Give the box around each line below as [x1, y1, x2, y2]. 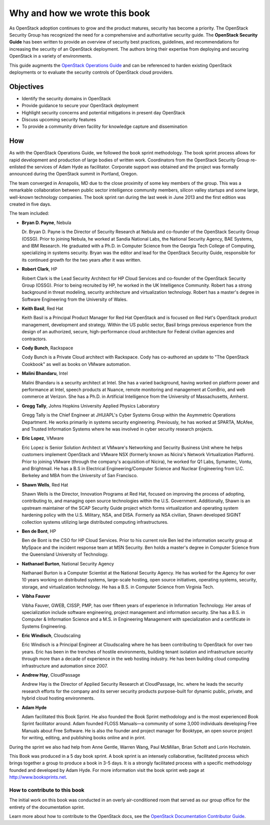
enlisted [9, 164, 26, 170]
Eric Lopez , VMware [21, 435, 64, 441]
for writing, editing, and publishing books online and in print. [21, 735, 146, 741]
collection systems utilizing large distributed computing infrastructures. [21, 519, 168, 525]
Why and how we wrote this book [9, 8, 150, 19]
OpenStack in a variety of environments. [9, 53, 92, 59]
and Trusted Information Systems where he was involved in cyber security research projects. [21, 426, 213, 432]
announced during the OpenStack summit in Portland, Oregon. [9, 171, 138, 177]
